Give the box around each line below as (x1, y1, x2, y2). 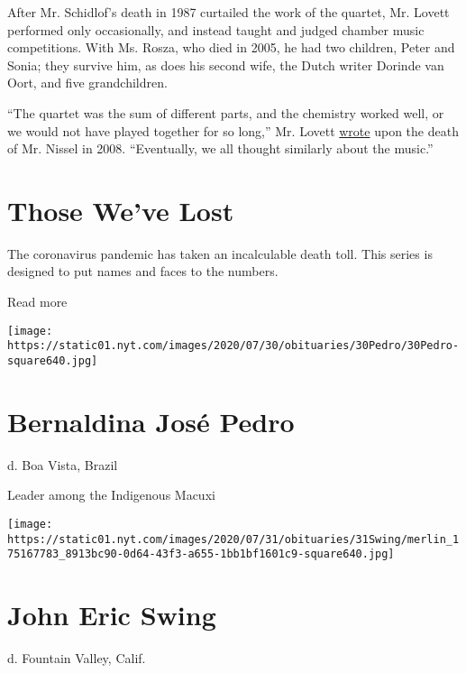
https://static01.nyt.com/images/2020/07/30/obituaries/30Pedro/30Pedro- (7, 339, 460, 353)
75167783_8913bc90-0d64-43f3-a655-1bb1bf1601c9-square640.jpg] (7, 548, 395, 561)
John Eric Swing (7, 596, 216, 633)
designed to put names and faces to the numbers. (7, 262, 279, 281)
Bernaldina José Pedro (7, 402, 295, 439)
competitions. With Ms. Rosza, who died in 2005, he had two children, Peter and (7, 38, 455, 57)
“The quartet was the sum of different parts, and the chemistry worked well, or (7, 103, 444, 122)
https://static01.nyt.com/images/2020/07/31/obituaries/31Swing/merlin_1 (7, 532, 460, 546)
